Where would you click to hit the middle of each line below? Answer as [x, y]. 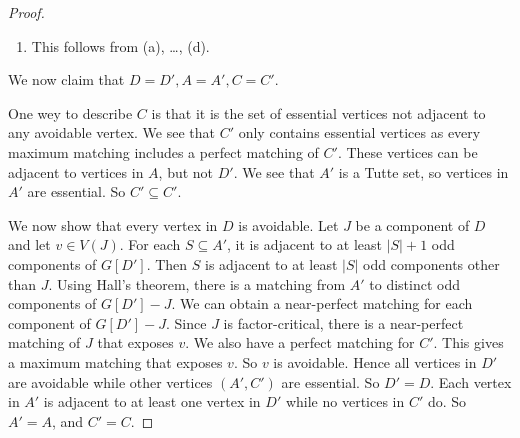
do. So [447, 401]
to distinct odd [415, 283]
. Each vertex [471, 381]
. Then [167, 263]
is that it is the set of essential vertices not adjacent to [318, 112]
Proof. [26, 12]
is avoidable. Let [288, 224]
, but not [186, 171]
